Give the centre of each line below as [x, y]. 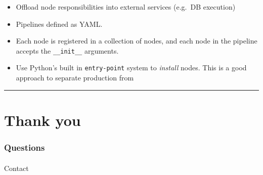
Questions [25, 147]
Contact [16, 168]
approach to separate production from [75, 78]
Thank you [42, 120]
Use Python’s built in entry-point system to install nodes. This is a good [131, 68]
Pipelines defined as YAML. [59, 24]
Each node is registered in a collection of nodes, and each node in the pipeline [137, 41]
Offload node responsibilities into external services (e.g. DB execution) [126, 7]
